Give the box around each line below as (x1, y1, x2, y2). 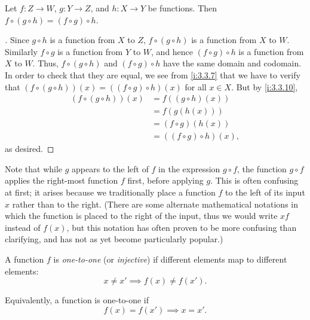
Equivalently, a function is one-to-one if (5, 294, 149, 306)
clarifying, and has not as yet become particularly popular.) (5, 233, 223, 245)
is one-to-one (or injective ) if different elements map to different (53, 253, 287, 266)
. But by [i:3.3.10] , (231, 80, 298, 93)
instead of (5, 221, 41, 233)
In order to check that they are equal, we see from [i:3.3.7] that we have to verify (5, 68, 300, 81)
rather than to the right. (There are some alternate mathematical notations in (12, 197, 298, 210)
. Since (5, 33, 29, 46)
